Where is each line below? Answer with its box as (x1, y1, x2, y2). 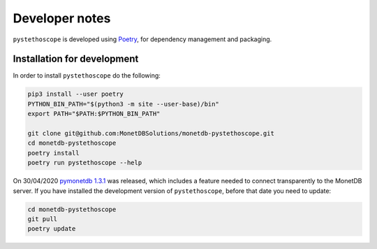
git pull (27, 215, 58, 223)
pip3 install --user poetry (27, 90, 124, 98)
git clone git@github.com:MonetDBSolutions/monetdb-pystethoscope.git (27, 129, 275, 137)
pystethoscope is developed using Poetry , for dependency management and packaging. (13, 35, 272, 43)
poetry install (27, 149, 80, 157)
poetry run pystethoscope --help (27, 159, 142, 167)
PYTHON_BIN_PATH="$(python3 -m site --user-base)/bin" (27, 100, 219, 108)
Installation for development (13, 53, 139, 65)
